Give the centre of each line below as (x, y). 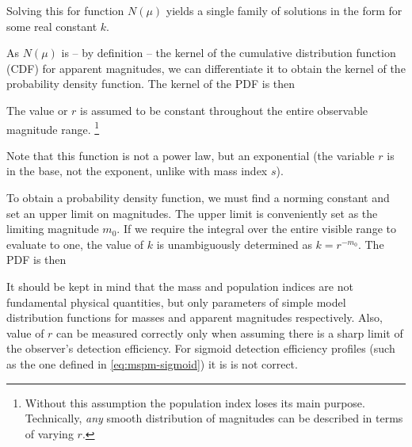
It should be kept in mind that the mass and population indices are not (180, 286)
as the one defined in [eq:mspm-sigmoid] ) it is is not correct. (152, 363)
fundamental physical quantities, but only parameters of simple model (176, 302)
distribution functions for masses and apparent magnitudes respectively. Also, (195, 317)
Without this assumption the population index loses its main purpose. (195, 402)
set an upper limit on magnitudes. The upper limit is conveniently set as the (192, 213)
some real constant (52, 26)
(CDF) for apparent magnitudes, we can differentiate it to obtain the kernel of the (206, 68)
